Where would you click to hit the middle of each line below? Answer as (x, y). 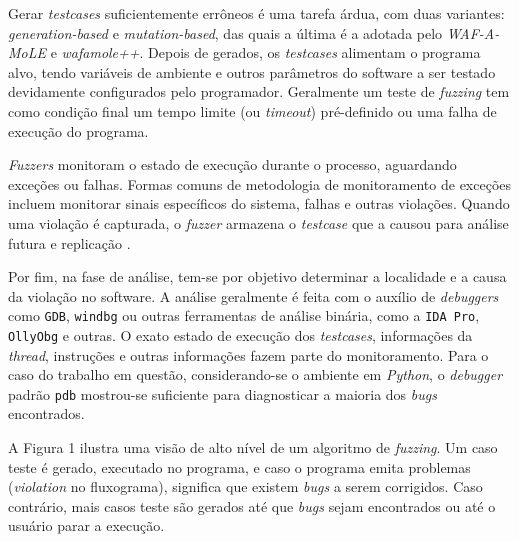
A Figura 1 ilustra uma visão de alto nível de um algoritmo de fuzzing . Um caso (253, 447)
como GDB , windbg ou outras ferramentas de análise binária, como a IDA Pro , (244, 315)
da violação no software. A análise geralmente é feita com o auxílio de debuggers (253, 295)
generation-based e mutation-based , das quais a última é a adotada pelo (225, 32)
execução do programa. (78, 130)
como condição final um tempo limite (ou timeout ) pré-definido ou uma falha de (252, 110)
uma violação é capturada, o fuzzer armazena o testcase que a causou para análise (258, 222)
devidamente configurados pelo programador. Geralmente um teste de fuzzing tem (259, 91)
